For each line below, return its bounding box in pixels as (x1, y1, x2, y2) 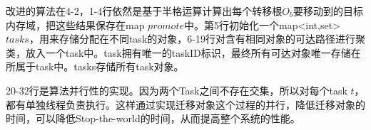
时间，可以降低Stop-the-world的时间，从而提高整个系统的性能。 (6, 111, 300, 126)
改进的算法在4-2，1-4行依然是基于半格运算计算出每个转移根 (6, 4, 283, 18)
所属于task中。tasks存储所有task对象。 (6, 59, 184, 74)
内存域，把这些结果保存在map (6, 17, 145, 32)
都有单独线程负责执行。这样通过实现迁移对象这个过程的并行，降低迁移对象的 (6, 97, 365, 112)
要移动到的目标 (293, 4, 363, 18)
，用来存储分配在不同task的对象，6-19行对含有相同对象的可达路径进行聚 (29, 31, 365, 46)
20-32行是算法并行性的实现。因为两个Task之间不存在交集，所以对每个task (6, 82, 347, 97)
